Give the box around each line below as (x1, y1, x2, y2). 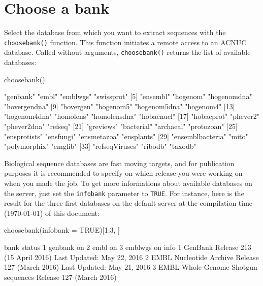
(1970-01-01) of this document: (4, 207, 100, 218)
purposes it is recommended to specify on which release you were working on (4, 168, 243, 178)
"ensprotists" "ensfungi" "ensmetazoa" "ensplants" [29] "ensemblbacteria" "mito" (4, 131, 248, 141)
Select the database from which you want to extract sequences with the (4, 27, 226, 38)
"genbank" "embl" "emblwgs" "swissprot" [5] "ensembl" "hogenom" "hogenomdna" (4, 91, 252, 102)
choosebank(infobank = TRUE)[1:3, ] (4, 225, 120, 235)
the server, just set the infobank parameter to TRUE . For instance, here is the (4, 187, 244, 198)
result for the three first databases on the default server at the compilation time (4, 198, 253, 208)
